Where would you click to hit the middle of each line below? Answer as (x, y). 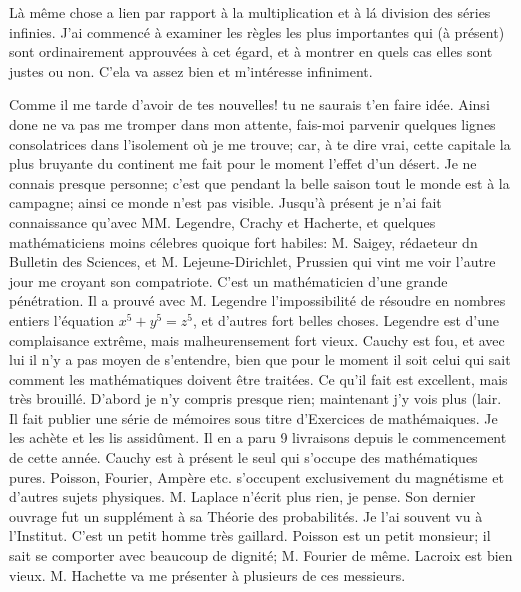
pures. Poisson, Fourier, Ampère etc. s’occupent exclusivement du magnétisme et (256, 476)
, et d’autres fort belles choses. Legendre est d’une (346, 319)
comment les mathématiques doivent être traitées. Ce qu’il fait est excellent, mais (258, 378)
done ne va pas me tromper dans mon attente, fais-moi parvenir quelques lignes (252, 123)
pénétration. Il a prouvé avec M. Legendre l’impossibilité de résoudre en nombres (257, 300)
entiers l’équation (62, 319)
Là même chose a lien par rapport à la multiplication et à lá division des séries (250, 12)
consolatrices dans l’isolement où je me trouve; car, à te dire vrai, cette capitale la (260, 143)
